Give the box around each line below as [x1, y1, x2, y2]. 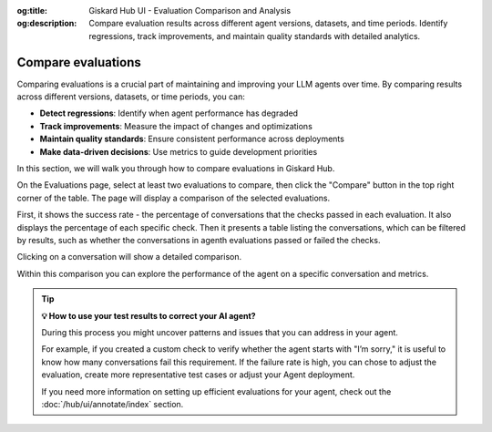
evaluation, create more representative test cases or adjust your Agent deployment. [41, 369, 355, 380]
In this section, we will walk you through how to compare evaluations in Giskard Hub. [16, 163, 335, 174]
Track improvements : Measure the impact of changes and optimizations [39, 120, 313, 131]
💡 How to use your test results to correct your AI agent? [41, 310, 256, 321]
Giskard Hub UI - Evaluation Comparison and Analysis [88, 5, 292, 15]
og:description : [16, 18, 77, 29]
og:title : [16, 5, 48, 15]
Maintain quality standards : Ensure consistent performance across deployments [39, 133, 345, 145]
